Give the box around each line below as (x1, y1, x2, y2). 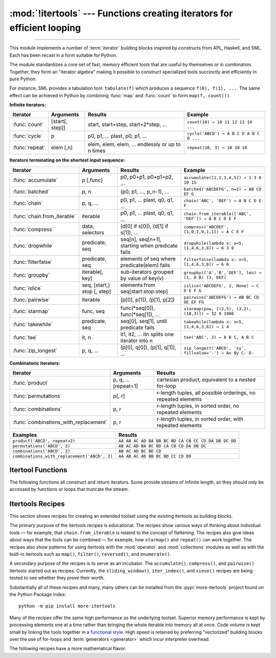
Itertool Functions (9, 466, 67, 474)
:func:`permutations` (12, 392, 62, 400)
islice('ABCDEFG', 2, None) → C (183, 283, 259, 289)
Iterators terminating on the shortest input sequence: (9, 157, 125, 163)
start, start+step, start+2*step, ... (87, 121, 167, 128)
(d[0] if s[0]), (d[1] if (120, 223, 169, 230)
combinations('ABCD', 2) (12, 448, 71, 454)
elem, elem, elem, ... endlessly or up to (87, 141, 181, 148)
